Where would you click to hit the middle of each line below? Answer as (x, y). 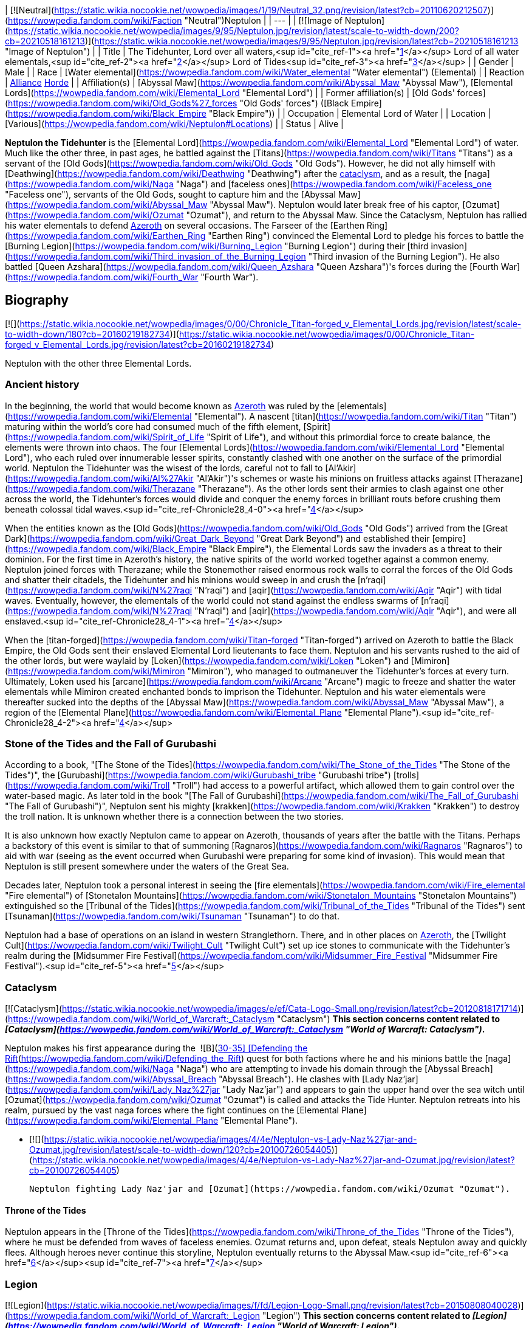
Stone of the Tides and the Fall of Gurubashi (111, 743)
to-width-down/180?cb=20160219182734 (87, 334)
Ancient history (42, 385)
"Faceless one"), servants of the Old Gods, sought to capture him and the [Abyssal (170, 194)
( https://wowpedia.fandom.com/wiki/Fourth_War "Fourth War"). (132, 277)
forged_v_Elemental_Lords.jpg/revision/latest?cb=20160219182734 (138, 344)
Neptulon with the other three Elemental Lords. (98, 363)
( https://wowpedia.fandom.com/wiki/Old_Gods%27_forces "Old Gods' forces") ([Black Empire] (193, 103)
